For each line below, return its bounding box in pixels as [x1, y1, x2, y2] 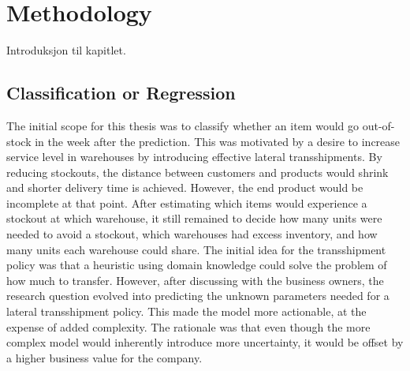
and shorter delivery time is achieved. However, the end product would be [6, 179, 363, 196]
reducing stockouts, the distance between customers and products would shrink [6, 163, 389, 180]
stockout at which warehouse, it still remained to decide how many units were [6, 210, 382, 227]
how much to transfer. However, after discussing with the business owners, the [6, 272, 384, 288]
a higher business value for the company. [6, 349, 203, 365]
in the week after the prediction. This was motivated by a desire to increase [35, 133, 401, 149]
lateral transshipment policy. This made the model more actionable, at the [6, 303, 367, 320]
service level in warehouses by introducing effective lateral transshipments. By [6, 148, 382, 165]
